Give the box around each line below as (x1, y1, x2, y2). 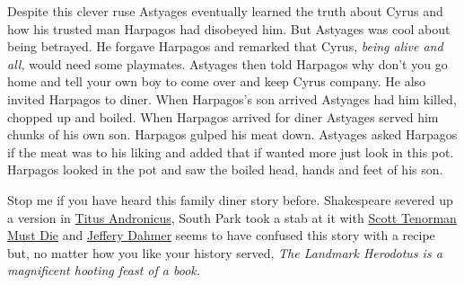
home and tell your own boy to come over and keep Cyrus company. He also (7, 72, 426, 91)
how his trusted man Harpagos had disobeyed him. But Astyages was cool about (7, 19, 451, 38)
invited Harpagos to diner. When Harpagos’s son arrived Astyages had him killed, (7, 89, 457, 108)
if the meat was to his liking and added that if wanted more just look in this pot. (7, 142, 454, 161)
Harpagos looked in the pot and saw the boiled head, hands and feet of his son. (7, 160, 443, 179)
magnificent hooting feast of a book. (7, 261, 201, 280)
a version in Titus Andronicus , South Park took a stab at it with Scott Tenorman (7, 208, 457, 227)
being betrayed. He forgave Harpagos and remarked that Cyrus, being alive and (7, 37, 443, 56)
